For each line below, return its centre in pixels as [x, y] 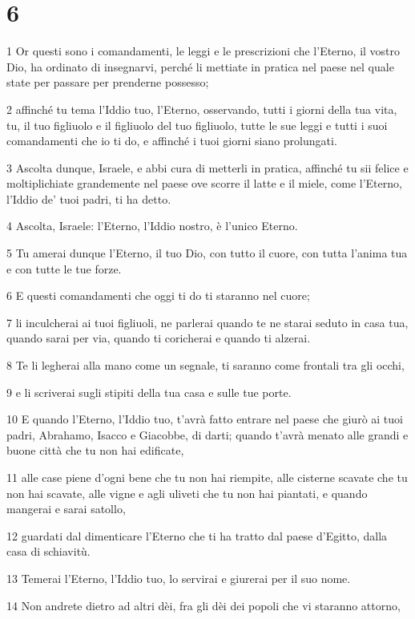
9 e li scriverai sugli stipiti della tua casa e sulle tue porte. [149, 392]
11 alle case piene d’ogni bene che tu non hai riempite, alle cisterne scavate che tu [207, 477]
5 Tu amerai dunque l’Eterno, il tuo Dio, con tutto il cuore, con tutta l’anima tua [207, 253]
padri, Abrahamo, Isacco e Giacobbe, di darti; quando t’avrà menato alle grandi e [207, 434]
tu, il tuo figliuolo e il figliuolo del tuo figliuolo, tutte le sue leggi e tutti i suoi [197, 125]
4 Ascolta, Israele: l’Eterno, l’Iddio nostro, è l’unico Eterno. [152, 226]
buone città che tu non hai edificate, [95, 450]
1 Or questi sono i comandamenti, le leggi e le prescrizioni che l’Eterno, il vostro [203, 51]
